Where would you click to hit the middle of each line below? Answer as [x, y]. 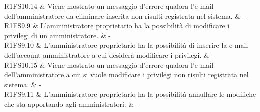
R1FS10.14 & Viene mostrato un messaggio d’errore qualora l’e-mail [109, 6]
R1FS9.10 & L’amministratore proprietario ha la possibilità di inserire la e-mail [126, 45]
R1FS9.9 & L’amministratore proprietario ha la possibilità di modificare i [117, 26]
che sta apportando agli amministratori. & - [71, 103]
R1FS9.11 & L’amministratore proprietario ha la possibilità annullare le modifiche [130, 94]
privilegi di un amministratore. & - [57, 35]
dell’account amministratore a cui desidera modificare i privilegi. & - [109, 55]
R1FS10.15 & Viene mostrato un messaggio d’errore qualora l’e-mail [109, 64]
